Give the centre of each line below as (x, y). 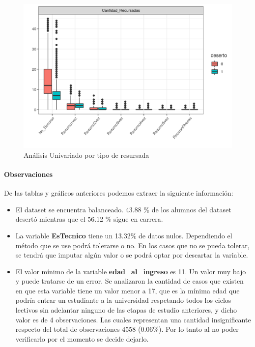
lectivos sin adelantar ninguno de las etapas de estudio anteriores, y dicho (126, 310)
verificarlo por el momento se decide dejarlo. (82, 338)
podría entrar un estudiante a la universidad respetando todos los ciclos (123, 300)
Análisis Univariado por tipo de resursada (86, 155)
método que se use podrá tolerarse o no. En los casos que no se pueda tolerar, (132, 245)
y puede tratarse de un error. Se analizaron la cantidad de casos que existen (129, 281)
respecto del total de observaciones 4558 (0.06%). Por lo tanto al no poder (127, 329)
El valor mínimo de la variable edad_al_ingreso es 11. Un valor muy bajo (131, 271)
